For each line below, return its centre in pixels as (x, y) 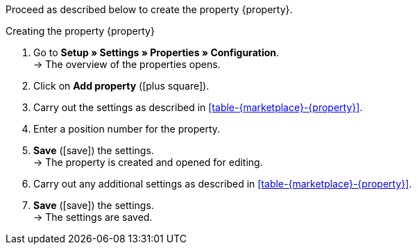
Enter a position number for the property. (127, 129)
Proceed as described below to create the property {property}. (149, 9)
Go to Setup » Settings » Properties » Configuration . (156, 52)
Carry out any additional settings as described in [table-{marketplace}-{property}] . (223, 184)
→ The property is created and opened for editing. (148, 162)
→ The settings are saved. (93, 217)
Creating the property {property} (80, 31)
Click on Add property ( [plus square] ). (121, 86)
